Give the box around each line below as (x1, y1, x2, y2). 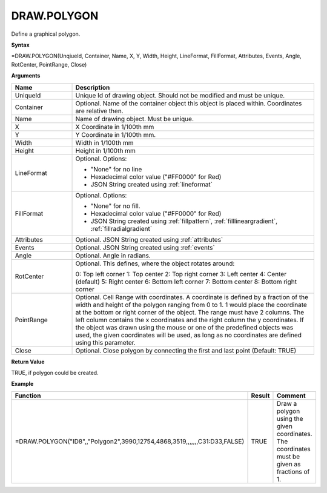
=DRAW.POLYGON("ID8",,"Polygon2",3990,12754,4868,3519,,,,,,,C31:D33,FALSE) (15, 437, 245, 445)
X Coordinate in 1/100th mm (75, 122, 154, 131)
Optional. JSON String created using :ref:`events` (75, 243, 215, 251)
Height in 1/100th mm (75, 146, 136, 154)
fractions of (276, 467, 310, 475)
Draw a (276, 399, 297, 408)
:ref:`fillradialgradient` (90, 224, 153, 233)
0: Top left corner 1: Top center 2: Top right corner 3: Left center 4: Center (75, 270, 287, 278)
